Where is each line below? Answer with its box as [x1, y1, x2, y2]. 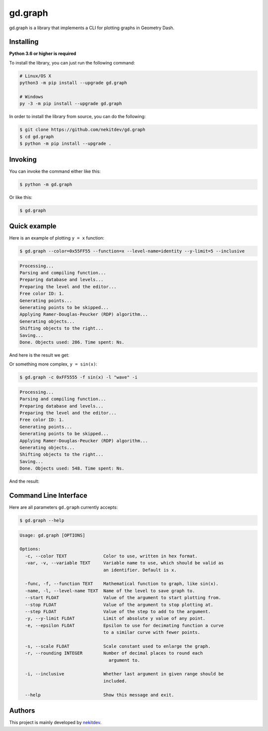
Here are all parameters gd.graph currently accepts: [9, 504, 118, 510]
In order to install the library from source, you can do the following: [9, 114, 146, 120]
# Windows [19, 94, 44, 99]
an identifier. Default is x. [103, 567, 177, 573]
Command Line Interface [9, 491, 88, 499]
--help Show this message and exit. [25, 692, 174, 698]
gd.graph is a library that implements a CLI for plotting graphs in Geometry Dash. [9, 25, 175, 31]
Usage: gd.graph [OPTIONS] [19, 532, 85, 538]
